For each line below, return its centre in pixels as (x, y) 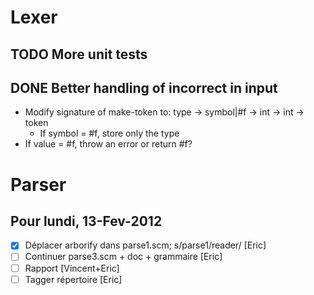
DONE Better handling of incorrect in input (144, 87)
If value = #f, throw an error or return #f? (108, 144)
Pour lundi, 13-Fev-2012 (86, 221)
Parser (38, 184)
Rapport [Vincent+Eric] (72, 268)
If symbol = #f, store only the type (109, 133)
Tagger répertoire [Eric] (73, 279)
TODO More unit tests (79, 54)
